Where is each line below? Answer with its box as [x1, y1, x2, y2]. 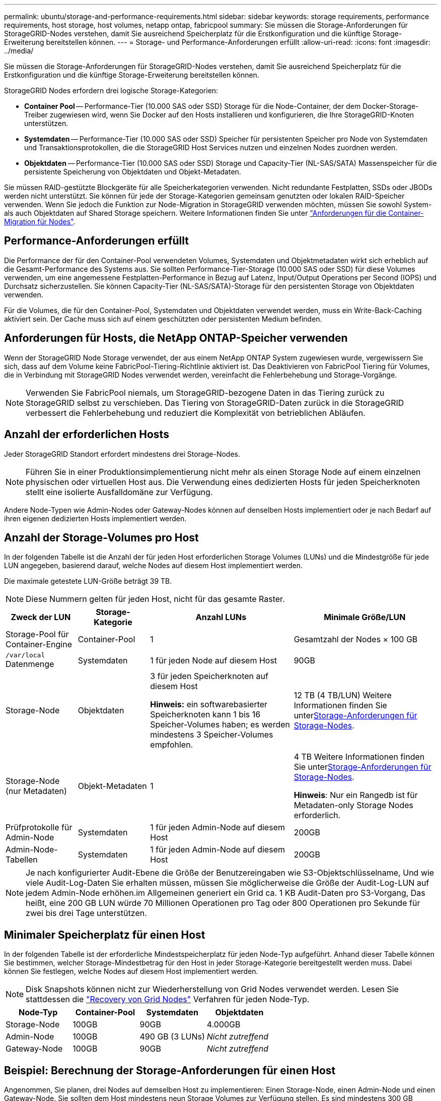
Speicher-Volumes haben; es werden [150, 719, 290, 730]
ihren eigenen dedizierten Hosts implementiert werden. [4, 514, 187, 523]
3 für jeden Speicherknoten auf [150, 671, 268, 682]
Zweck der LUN [11, 612, 71, 623]
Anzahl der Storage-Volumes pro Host [4, 531, 199, 544]
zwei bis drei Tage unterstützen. [26, 908, 147, 919]
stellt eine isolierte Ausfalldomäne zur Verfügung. [26, 486, 213, 497]
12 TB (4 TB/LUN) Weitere [293, 690, 392, 701]
